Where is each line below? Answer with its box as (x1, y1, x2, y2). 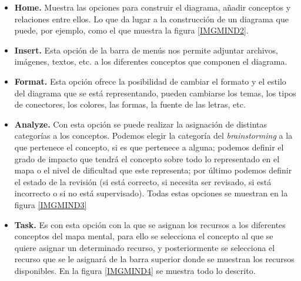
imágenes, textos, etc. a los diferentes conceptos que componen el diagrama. (14, 55, 287, 68)
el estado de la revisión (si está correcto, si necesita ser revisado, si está (14, 175, 272, 188)
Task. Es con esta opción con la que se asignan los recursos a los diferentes (14, 218, 286, 230)
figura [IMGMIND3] (14, 198, 87, 210)
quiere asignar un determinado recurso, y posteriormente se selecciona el (14, 241, 275, 253)
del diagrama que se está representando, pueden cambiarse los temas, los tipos (14, 86, 296, 99)
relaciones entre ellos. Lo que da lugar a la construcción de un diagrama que (14, 12, 289, 25)
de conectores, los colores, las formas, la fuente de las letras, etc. (14, 98, 246, 111)
